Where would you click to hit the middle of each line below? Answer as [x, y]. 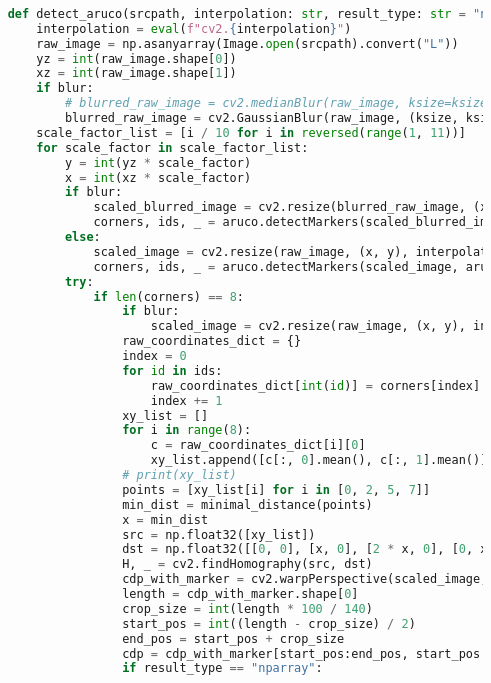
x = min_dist [165, 519]
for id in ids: [172, 370]
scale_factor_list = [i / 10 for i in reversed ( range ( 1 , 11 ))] [251, 132]
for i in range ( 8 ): [187, 430]
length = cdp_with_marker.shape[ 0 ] [240, 594]
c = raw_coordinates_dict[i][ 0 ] [258, 445]
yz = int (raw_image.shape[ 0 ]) [136, 58]
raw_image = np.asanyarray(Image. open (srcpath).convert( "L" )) [247, 43]
